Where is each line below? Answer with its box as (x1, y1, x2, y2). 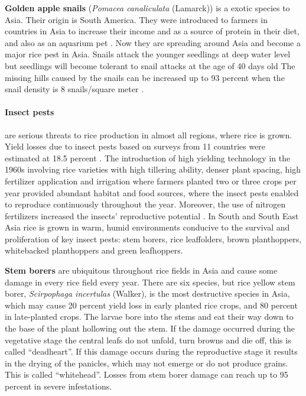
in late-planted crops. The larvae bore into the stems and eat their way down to (5, 310, 294, 323)
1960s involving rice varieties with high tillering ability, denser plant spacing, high (5, 163, 301, 176)
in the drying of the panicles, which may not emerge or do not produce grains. (5, 356, 288, 369)
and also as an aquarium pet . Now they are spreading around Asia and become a (5, 36, 301, 48)
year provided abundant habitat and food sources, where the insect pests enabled (5, 186, 299, 199)
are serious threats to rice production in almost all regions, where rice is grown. (5, 128, 292, 141)
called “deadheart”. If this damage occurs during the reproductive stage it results (5, 345, 298, 358)
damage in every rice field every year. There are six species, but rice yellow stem (5, 275, 295, 288)
